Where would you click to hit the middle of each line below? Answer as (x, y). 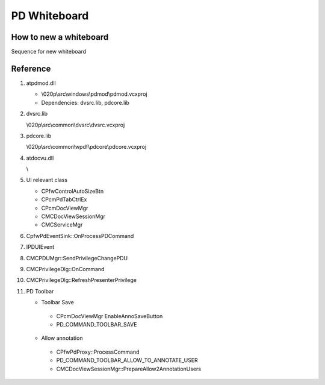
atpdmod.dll (41, 83)
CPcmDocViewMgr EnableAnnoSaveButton (110, 316)
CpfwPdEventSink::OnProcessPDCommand (80, 236)
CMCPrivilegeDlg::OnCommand (65, 269)
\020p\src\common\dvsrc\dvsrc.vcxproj (76, 125)
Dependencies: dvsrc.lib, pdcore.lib (85, 102)
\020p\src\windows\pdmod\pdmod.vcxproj (94, 94)
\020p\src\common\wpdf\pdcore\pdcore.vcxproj (86, 147)
